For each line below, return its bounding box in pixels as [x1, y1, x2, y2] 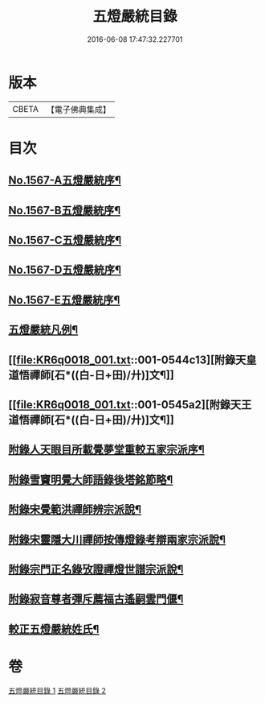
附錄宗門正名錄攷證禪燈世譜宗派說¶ [8, 562, 184, 576]
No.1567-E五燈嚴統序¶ [8, 293, 120, 307]
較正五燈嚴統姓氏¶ [8, 622, 100, 636]
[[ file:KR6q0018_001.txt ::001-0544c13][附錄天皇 [8, 353, 257, 366]
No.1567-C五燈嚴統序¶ [8, 234, 122, 247]
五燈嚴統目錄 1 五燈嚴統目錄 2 [8, 685, 107, 695]
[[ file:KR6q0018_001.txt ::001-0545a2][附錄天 [8, 398, 242, 411]
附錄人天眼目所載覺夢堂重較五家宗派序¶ [8, 443, 205, 457]
